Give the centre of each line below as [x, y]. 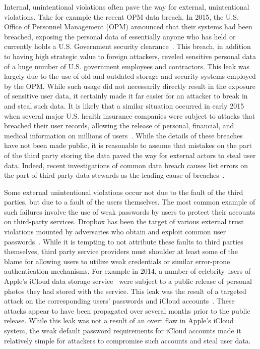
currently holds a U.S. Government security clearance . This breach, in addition [127, 46]
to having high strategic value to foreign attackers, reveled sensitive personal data [130, 56]
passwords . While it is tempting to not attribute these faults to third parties [124, 241]
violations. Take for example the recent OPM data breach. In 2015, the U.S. [121, 16]
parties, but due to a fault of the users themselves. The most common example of [130, 202]
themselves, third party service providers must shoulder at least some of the [121, 251]
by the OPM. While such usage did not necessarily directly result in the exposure [130, 86]
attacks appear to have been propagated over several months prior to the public [127, 310]
